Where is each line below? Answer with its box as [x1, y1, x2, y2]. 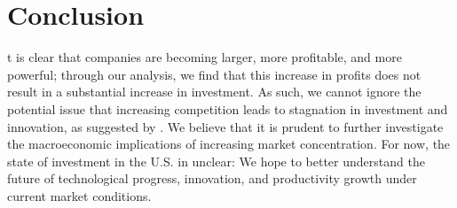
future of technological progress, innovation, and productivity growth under [7, 169, 417, 188]
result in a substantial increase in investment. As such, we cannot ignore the [7, 82, 422, 101]
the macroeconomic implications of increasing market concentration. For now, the [7, 135, 451, 153]
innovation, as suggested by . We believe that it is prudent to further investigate [7, 117, 444, 135]
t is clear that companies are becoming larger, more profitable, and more [7, 48, 402, 66]
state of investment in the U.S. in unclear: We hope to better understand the [7, 151, 425, 170]
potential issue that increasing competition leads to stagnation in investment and [7, 99, 448, 118]
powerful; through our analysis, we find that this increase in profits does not [7, 65, 422, 83]
